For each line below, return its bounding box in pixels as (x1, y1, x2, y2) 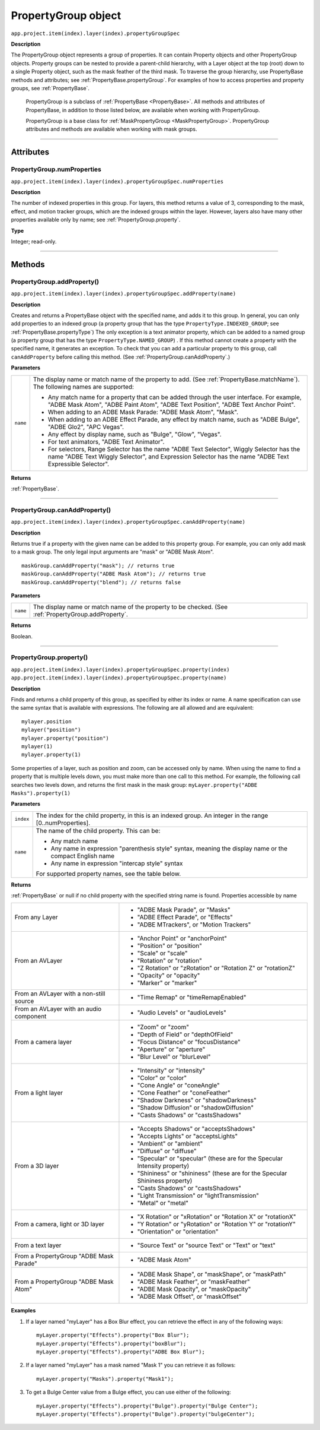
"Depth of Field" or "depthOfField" (137, 1030, 233, 1039)
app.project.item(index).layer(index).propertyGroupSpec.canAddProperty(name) (11, 518, 246, 526)
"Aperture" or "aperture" (137, 1045, 206, 1053)
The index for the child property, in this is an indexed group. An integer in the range (36, 811, 268, 820)
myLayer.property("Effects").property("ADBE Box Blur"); (36, 1349, 206, 1355)
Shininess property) (137, 1176, 193, 1185)
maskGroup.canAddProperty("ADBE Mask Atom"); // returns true (21, 571, 206, 577)
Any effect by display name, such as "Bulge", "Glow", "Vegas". (47, 430, 222, 438)
